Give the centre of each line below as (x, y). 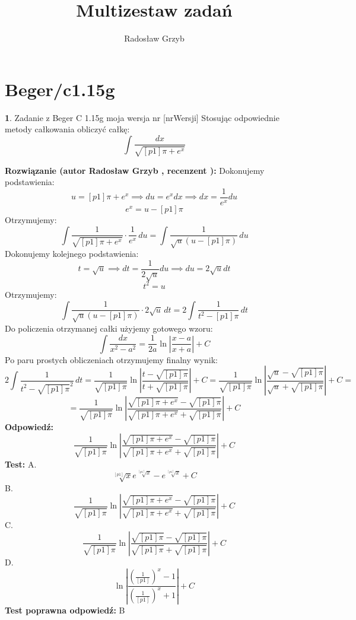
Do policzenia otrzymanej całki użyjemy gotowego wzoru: (109, 328)
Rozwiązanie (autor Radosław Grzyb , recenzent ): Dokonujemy (135, 170)
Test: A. (21, 464)
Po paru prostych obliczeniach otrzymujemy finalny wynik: (111, 359)
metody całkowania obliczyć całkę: (67, 129)
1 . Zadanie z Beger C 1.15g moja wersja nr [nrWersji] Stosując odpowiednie (142, 117)
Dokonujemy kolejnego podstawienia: (72, 254)
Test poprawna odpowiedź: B (65, 610)
